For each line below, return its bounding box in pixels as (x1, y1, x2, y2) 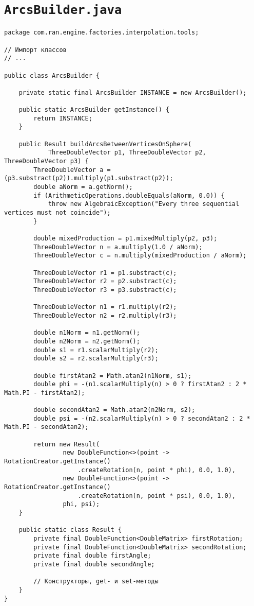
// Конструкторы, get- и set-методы (33, 578, 159, 585)
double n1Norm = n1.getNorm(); (33, 329, 140, 337)
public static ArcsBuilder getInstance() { (18, 106, 170, 114)
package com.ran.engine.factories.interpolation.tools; (4, 29, 199, 37)
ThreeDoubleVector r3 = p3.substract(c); (33, 286, 177, 293)
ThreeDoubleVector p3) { (4, 158, 89, 165)
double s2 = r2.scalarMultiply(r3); (33, 355, 159, 362)
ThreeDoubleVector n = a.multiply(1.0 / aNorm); (33, 243, 203, 251)
